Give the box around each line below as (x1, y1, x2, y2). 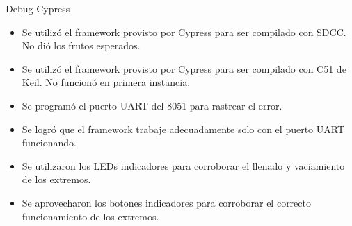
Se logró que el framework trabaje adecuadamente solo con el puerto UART (22, 121, 345, 136)
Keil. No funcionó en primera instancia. (22, 75, 191, 89)
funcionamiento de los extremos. (22, 209, 159, 223)
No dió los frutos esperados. (22, 38, 141, 53)
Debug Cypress (6, 1, 70, 15)
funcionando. (22, 135, 77, 150)
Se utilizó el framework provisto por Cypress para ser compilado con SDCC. (22, 24, 346, 39)
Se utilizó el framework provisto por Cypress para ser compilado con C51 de (22, 61, 346, 76)
